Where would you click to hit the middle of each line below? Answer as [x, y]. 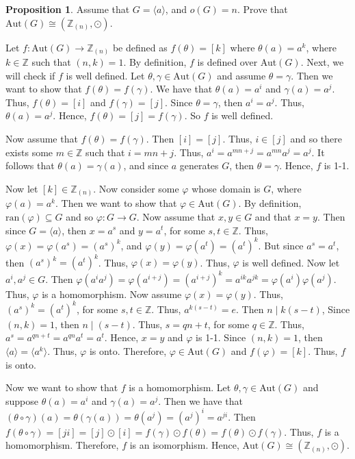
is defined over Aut [237, 62]
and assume [241, 75]
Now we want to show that [62, 387]
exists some [29, 152]
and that [273, 216]
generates [199, 165]
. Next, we [322, 62]
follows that [30, 165]
